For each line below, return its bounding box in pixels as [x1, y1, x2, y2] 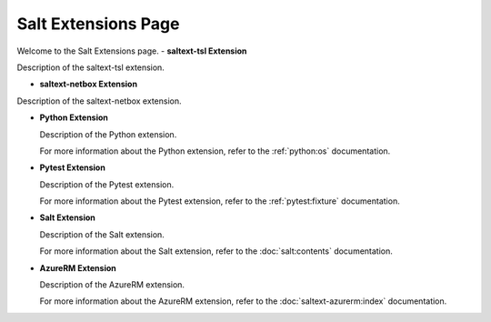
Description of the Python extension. [39, 128, 177, 140]
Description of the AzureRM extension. [39, 279, 185, 290]
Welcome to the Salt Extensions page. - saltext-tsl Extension [16, 45, 247, 56]
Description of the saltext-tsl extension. [16, 62, 165, 73]
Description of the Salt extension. [39, 228, 165, 240]
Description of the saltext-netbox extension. [16, 96, 182, 106]
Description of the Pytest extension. [39, 178, 175, 190]
